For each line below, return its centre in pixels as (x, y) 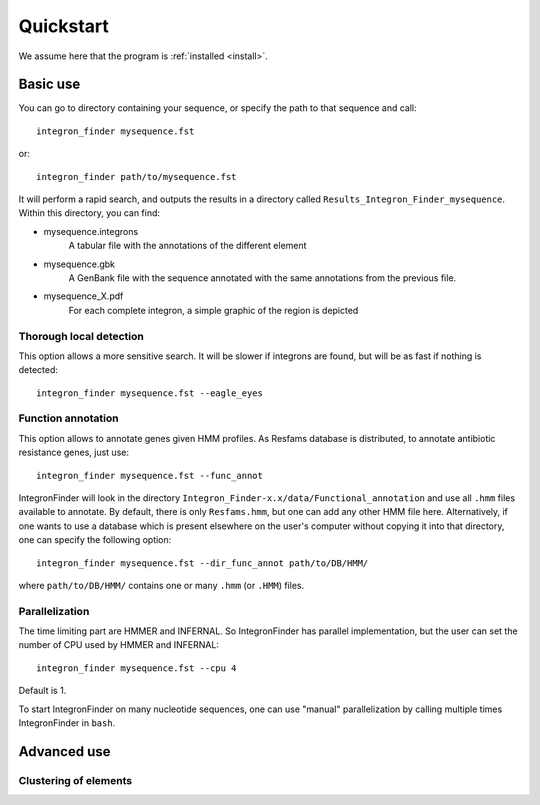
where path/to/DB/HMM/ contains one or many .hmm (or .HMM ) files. (161, 585)
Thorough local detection (81, 336)
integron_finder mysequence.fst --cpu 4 (136, 668)
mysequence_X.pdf (83, 296)
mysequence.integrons (91, 231)
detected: (38, 370)
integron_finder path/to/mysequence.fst (136, 176)
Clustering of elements (75, 780)
